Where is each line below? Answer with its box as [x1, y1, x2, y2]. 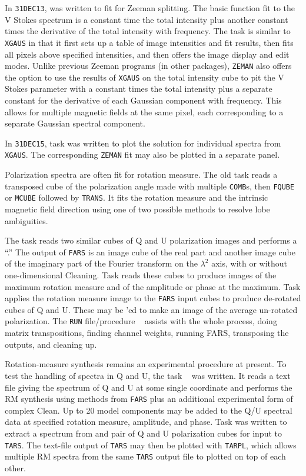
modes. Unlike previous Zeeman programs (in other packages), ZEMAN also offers [5, 59, 292, 72]
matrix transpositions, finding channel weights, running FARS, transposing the [5, 327, 289, 339]
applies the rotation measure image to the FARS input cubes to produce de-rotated [5, 292, 301, 304]
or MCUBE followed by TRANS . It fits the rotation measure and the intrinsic [5, 191, 268, 204]
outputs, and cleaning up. [5, 338, 97, 350]
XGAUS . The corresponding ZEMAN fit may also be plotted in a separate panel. [5, 148, 280, 161]
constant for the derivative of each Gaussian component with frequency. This [5, 94, 282, 106]
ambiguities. [5, 214, 48, 227]
